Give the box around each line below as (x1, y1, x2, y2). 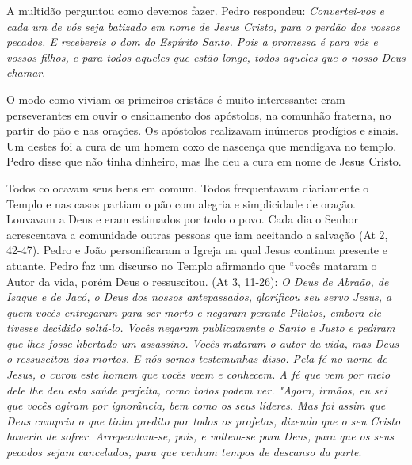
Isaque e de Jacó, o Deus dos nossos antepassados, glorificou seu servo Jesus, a (6, 288, 392, 305)
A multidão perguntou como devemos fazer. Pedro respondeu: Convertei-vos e (6, 2, 385, 18)
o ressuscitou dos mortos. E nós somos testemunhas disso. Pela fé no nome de (6, 350, 387, 367)
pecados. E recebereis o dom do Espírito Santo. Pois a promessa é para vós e (6, 33, 378, 50)
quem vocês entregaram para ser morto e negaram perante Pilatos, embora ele (6, 303, 381, 320)
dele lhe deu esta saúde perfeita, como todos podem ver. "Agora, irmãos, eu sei (6, 381, 387, 398)
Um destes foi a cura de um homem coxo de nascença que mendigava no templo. (6, 137, 397, 154)
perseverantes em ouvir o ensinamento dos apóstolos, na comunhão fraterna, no (6, 106, 391, 123)
